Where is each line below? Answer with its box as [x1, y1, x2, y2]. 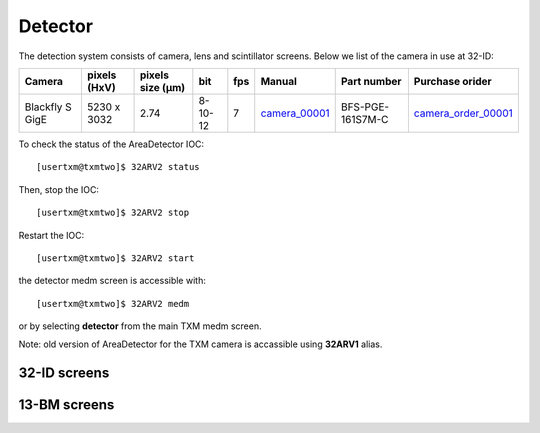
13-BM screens [18, 396, 115, 414]
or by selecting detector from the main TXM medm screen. [18, 320, 262, 332]
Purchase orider [413, 74, 492, 88]
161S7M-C [340, 112, 389, 126]
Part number [340, 74, 402, 88]
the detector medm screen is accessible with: [18, 275, 207, 287]
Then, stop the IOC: [18, 183, 100, 195]
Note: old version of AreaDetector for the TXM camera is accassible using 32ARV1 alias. [18, 338, 383, 350]
